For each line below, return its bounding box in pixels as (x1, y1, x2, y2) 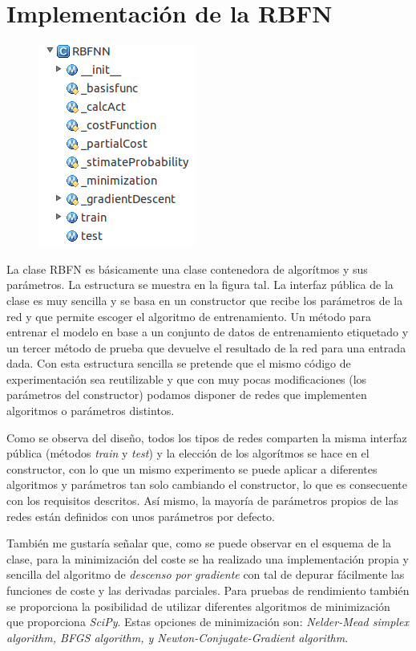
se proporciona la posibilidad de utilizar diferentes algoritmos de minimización (6, 597, 390, 614)
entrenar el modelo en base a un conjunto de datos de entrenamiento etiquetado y (6, 323, 409, 340)
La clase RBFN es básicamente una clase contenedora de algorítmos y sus (6, 260, 368, 277)
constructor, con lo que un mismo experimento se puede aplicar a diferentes (6, 460, 378, 477)
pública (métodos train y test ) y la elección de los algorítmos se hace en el (6, 445, 370, 462)
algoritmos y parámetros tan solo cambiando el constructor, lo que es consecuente (6, 476, 407, 493)
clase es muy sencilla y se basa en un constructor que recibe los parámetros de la (6, 291, 403, 308)
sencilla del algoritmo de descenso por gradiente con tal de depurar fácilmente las (6, 566, 405, 583)
